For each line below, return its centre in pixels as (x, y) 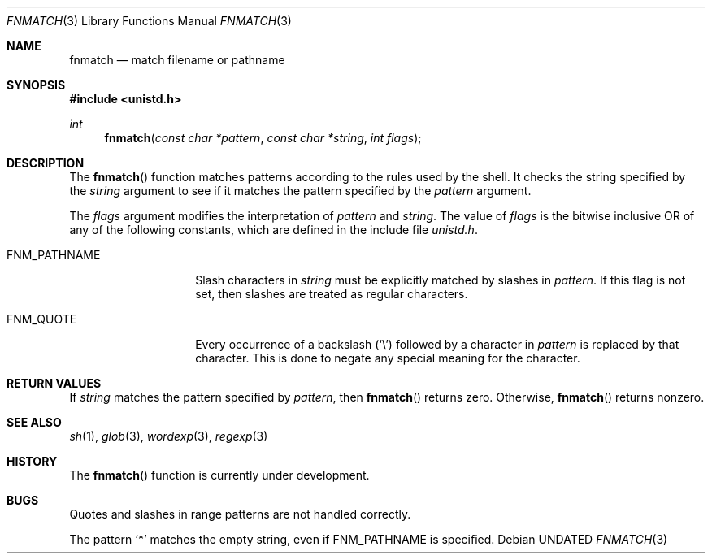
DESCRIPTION (46, 163)
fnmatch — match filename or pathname (177, 60)
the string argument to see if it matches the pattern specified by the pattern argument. (300, 191)
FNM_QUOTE (42, 319)
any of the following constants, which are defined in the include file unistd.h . (274, 230)
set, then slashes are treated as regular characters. (332, 294)
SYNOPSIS (36, 85)
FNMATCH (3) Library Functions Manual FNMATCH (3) (149, 21)
